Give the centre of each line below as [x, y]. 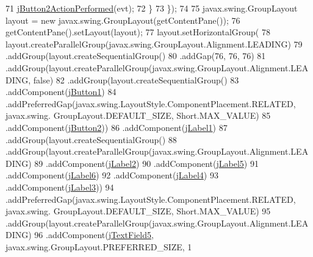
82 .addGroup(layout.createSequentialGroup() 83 [147, 79]
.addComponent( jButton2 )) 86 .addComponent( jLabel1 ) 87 [117, 127]
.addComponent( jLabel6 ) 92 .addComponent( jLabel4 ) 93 [112, 175]
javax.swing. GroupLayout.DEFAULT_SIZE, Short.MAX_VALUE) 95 [138, 211]
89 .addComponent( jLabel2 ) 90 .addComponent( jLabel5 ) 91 [146, 163]
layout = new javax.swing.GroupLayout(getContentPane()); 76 [123, 20]
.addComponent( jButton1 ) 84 [61, 92]
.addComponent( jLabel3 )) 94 [60, 187]
